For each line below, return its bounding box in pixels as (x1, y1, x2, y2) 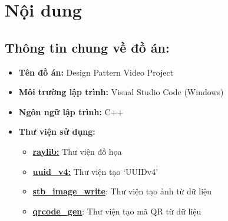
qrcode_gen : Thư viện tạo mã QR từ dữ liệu (32, 204, 201, 217)
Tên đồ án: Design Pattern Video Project (18, 66, 174, 78)
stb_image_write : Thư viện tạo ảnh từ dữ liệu (32, 185, 212, 197)
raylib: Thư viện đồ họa (32, 145, 122, 157)
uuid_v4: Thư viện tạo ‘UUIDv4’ (32, 165, 158, 177)
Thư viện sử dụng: (18, 125, 95, 138)
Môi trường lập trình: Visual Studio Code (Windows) (18, 86, 224, 98)
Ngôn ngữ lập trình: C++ (18, 105, 124, 118)
